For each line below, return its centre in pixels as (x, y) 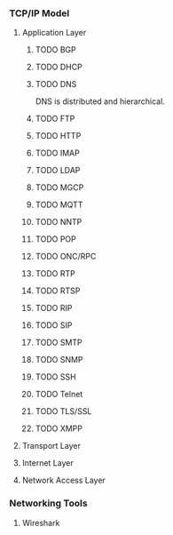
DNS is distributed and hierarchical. (100, 101)
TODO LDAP (58, 171)
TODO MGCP (59, 188)
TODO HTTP (58, 136)
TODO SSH (56, 377)
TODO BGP (56, 50)
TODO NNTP (59, 222)
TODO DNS (56, 84)
